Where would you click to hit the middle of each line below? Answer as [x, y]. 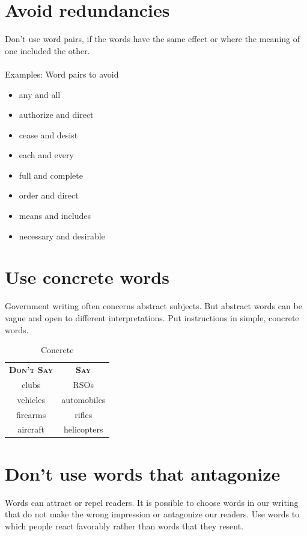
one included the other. [47, 50]
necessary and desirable [62, 236]
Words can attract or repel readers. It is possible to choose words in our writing [152, 502]
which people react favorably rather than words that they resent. [124, 525]
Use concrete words [87, 277]
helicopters [84, 429]
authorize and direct [56, 115]
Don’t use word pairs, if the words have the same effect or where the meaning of [153, 39]
